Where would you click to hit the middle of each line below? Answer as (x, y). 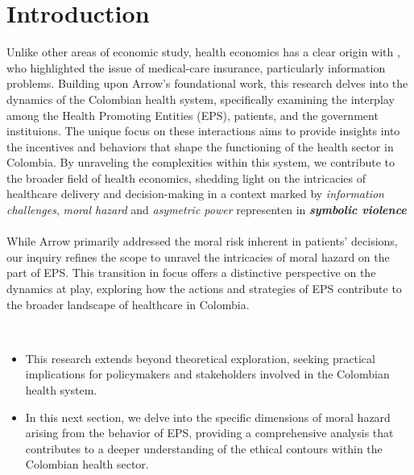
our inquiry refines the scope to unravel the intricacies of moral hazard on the (198, 256)
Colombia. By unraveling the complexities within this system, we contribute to (201, 162)
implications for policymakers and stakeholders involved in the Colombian (207, 374)
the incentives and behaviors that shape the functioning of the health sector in (200, 146)
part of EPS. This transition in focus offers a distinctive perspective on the (191, 273)
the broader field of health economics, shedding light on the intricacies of (186, 178)
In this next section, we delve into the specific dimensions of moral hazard (208, 417)
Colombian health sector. (87, 464)
